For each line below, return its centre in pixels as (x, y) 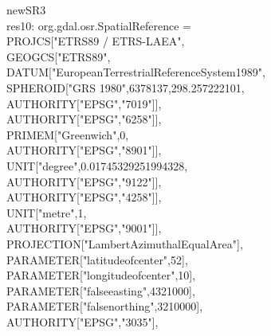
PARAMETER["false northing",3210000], (105, 306)
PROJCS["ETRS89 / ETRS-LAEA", (96, 41)
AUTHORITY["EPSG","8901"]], (84, 150)
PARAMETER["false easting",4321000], (101, 290)
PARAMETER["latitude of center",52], (97, 259)
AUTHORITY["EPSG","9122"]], (84, 181)
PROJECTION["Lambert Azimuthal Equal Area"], (125, 243)
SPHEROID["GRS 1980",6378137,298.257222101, (126, 87)
